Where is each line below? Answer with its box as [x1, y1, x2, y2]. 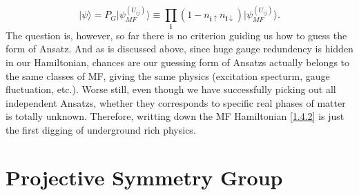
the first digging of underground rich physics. [6, 122, 196, 136]
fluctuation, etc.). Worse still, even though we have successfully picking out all [6, 82, 336, 96]
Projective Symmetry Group [6, 163, 283, 191]
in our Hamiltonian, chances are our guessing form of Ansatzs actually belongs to [6, 54, 350, 69]
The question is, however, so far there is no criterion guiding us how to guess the [6, 28, 347, 42]
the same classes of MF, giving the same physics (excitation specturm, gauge [6, 68, 330, 83]
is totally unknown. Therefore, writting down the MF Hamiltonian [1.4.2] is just [6, 109, 345, 123]
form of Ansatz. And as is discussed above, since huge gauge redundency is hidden [6, 41, 353, 56]
